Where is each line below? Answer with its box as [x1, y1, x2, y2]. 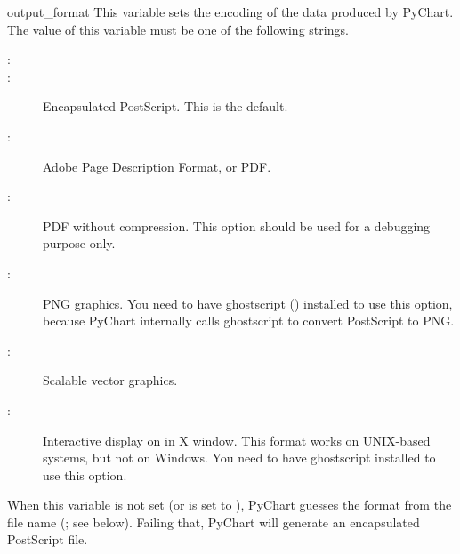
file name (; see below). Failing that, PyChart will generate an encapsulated [7, 512, 420, 531]
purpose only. [43, 234, 116, 253]
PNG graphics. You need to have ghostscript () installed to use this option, [43, 293, 453, 312]
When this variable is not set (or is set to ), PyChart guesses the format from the [7, 495, 452, 514]
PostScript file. [7, 530, 88, 549]
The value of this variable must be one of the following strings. [7, 20, 349, 38]
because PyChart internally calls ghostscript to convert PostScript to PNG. [43, 311, 455, 330]
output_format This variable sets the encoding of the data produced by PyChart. [7, 3, 454, 20]
